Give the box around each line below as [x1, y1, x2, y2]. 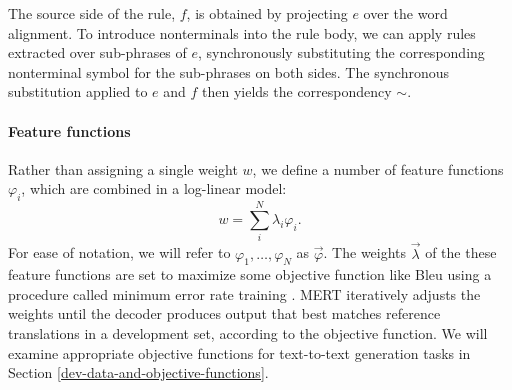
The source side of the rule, [8, 3, 176, 23]
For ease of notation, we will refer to [8, 242, 231, 263]
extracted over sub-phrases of [8, 42, 187, 63]
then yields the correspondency [202, 81, 392, 102]
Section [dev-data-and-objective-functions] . [8, 362, 269, 383]
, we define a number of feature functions [252, 158, 504, 179]
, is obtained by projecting [186, 3, 348, 23]
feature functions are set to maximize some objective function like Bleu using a [8, 264, 492, 285]
